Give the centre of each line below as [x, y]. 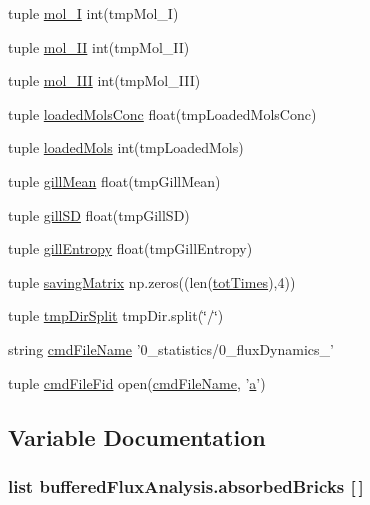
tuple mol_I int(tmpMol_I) [93, 13]
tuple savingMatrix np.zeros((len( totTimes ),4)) [152, 281]
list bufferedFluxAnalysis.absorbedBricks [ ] [186, 485]
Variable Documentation [137, 436]
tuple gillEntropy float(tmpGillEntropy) [130, 248]
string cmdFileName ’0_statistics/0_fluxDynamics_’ [171, 348]
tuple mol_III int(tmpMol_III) [104, 80]
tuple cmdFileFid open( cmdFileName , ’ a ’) [137, 382]
